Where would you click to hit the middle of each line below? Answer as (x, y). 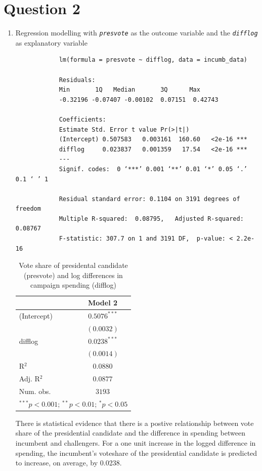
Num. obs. (35, 391)
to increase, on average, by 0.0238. (69, 463)
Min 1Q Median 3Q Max (129, 90)
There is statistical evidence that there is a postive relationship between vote (135, 423)
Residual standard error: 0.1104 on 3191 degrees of (149, 199)
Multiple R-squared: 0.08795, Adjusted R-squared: (151, 219)
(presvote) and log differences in (73, 275)
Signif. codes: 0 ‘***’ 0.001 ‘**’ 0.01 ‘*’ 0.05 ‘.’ (153, 169)
